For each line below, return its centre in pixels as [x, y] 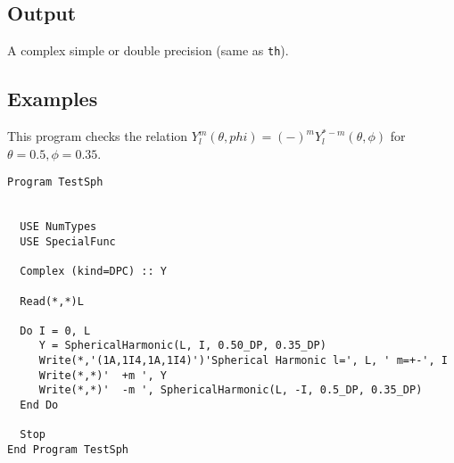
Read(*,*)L [52, 301]
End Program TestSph [68, 450]
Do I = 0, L [55, 331]
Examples [53, 99]
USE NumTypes [58, 227]
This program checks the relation [98, 136]
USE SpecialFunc [68, 241]
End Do [39, 405]
